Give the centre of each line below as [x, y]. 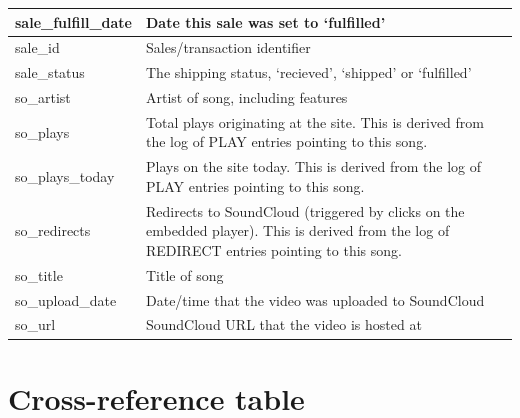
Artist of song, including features [246, 97]
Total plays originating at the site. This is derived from [314, 121]
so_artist [43, 97]
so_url [35, 324]
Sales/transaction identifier [228, 47]
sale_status [50, 72]
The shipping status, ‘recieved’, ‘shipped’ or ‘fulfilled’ [308, 72]
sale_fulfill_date [73, 21]
